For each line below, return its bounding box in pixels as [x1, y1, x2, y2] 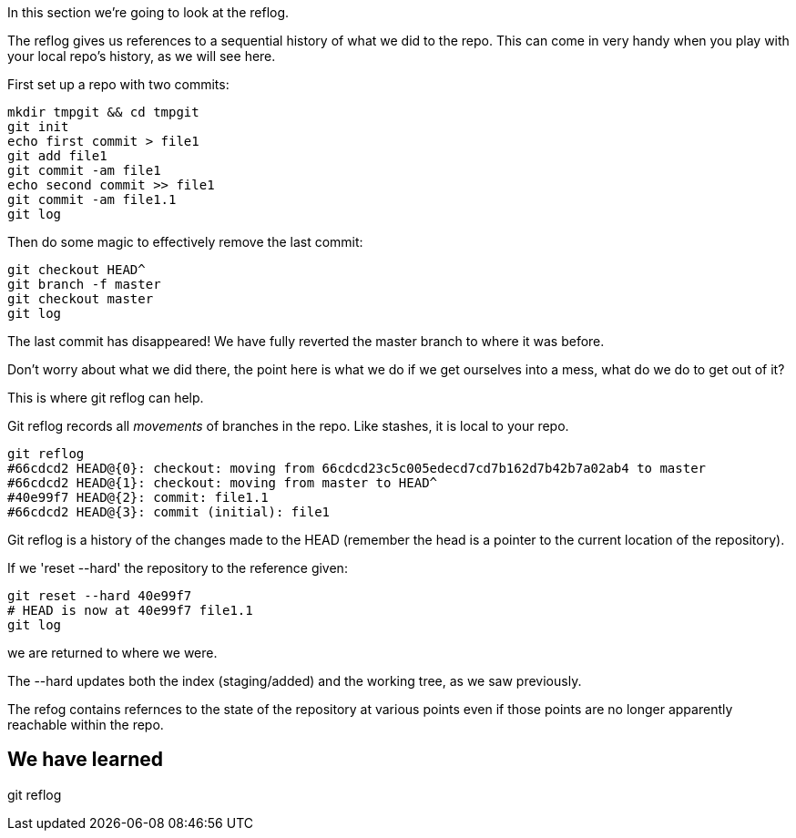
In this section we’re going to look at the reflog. [7, 5, 290, 20]
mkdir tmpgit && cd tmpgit [7, 105, 199, 119]
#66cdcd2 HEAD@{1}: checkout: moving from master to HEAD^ [7, 475, 438, 490]
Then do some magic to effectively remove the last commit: [7, 234, 363, 250]
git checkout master [7, 291, 154, 306]
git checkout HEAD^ [7, 262, 146, 277]
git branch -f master [7, 277, 161, 291]
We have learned [7, 748, 163, 772]
